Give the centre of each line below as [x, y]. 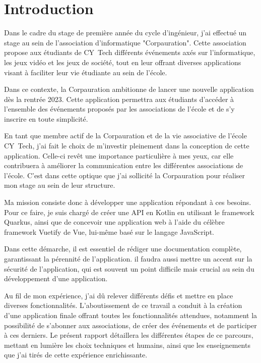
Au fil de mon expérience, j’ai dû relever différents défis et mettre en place [119, 295]
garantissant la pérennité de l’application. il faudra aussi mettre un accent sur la [128, 258]
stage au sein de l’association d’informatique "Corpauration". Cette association [125, 42]
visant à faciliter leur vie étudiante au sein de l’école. [86, 72]
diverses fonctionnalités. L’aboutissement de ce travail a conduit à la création [123, 305]
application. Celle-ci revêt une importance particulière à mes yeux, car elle [119, 155]
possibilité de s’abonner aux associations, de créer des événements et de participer [130, 325]
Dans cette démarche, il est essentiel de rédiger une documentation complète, [123, 249]
